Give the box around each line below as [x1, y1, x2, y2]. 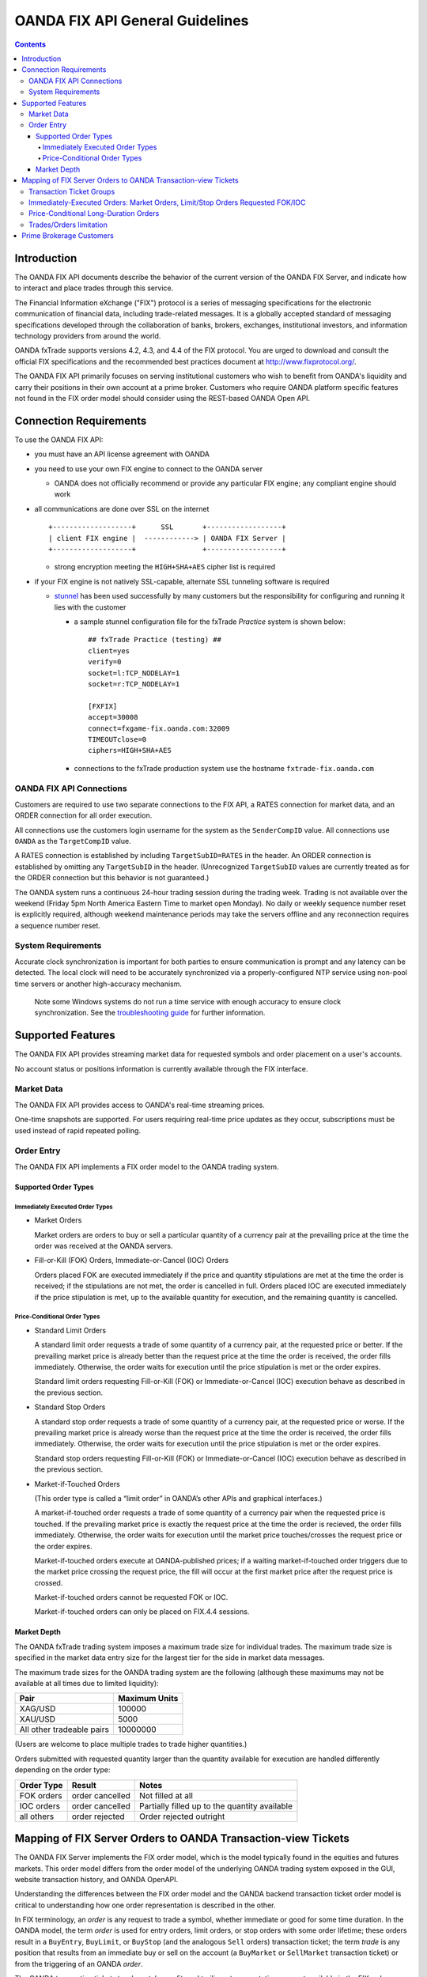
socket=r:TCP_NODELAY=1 [88, 679, 180, 688]
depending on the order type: [14, 1765, 111, 1775]
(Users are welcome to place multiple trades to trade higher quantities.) [14, 1740, 248, 1749]
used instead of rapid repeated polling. [14, 1125, 142, 1135]
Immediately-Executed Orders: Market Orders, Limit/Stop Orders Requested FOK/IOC [28, 198, 306, 207]
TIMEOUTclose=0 [88, 735, 147, 743]
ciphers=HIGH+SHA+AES [88, 746, 172, 755]
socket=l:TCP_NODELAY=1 [88, 668, 180, 678]
